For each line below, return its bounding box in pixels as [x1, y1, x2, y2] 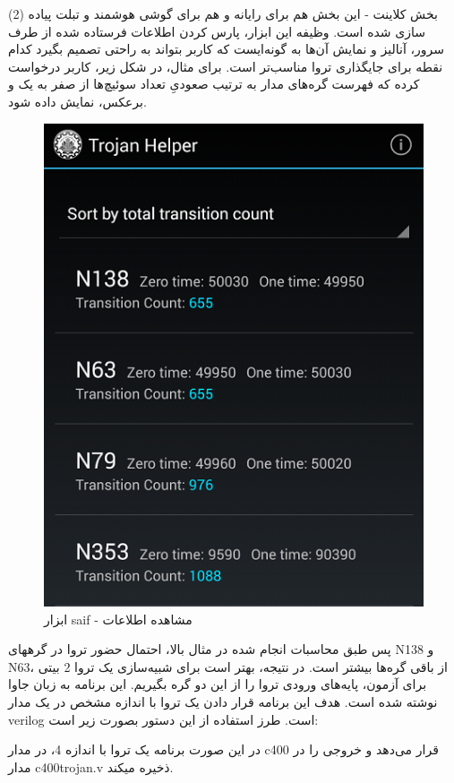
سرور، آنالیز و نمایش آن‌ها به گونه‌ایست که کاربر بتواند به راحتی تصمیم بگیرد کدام [8, 39, 444, 58]
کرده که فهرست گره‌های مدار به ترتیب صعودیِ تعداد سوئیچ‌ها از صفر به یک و [8, 74, 420, 93]
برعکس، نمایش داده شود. [8, 91, 147, 110]
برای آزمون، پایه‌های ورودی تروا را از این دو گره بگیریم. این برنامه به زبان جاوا [8, 675, 427, 693]
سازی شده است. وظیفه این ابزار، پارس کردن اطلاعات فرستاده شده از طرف [8, 22, 425, 40]
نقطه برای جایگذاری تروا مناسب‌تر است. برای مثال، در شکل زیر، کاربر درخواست [8, 56, 443, 75]
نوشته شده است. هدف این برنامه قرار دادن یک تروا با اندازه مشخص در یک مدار [8, 692, 438, 710]
